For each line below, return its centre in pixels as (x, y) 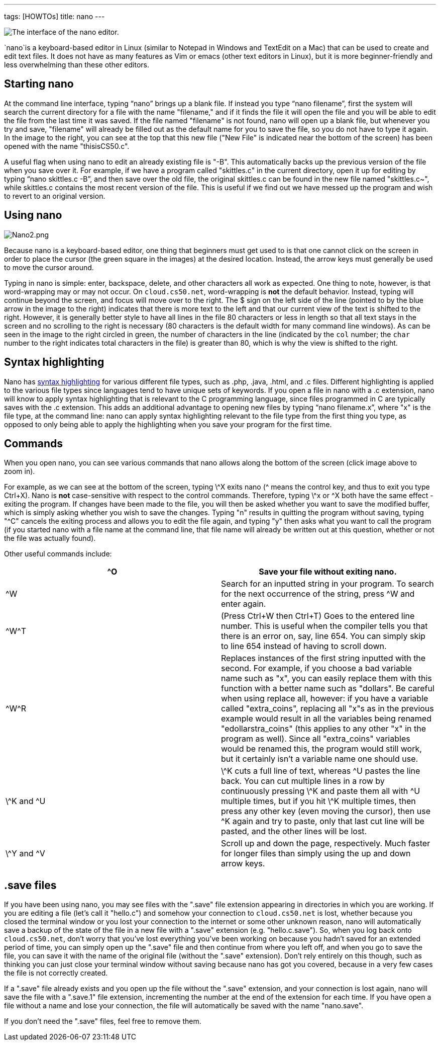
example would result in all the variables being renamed (326, 719)
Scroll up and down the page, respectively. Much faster (326, 843)
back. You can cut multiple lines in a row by (303, 781)
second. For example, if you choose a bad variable (316, 668)
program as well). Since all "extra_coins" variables (316, 739)
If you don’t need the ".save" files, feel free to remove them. (103, 1021)
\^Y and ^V (25, 854)
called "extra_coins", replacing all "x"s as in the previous (327, 709)
